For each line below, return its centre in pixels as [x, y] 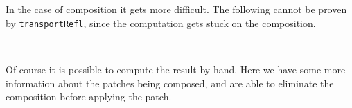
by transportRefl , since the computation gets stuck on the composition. [161, 22]
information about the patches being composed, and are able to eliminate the [170, 83]
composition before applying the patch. [89, 97]
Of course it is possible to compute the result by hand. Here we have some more [176, 70]
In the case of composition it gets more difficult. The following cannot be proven [176, 9]
